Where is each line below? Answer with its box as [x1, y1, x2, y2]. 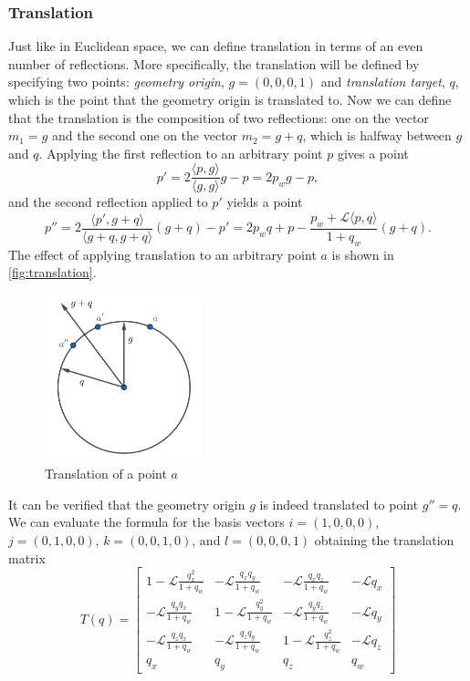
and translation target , [320, 72, 445, 91]
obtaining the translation [314, 530, 454, 549]
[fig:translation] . [8, 263, 97, 282]
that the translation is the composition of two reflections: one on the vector [8, 108, 429, 127]
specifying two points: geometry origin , [8, 72, 225, 91]
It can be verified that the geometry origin [8, 494, 245, 513]
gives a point [337, 143, 409, 162]
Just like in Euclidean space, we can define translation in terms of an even [8, 36, 423, 56]
